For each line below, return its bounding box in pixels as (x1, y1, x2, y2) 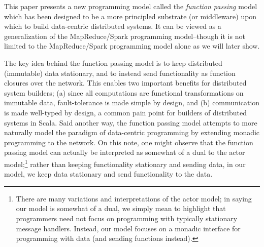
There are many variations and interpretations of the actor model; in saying (16, 193, 252, 203)
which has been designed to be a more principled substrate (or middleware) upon (4, 11, 257, 21)
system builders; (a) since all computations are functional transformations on (4, 87, 244, 98)
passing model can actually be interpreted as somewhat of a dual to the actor (4, 147, 245, 157)
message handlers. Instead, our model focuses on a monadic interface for (16, 223, 241, 233)
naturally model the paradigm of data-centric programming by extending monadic (4, 127, 260, 138)
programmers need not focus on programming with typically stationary (16, 213, 238, 223)
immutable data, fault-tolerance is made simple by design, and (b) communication (4, 97, 260, 108)
